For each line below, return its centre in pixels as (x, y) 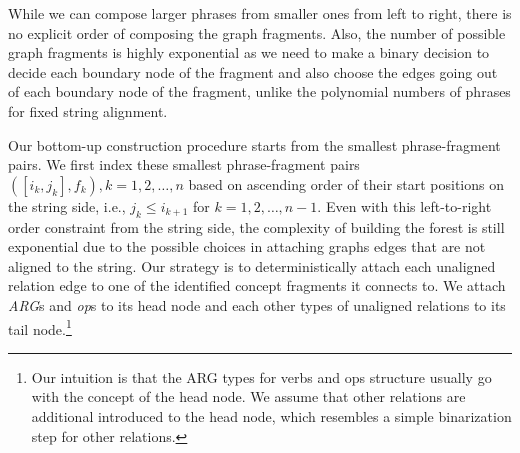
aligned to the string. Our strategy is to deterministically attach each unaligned (252, 265)
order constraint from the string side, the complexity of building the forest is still (256, 226)
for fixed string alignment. (88, 110)
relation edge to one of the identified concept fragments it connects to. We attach (257, 285)
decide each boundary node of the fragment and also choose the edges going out (253, 71)
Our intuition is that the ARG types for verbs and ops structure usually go (261, 376)
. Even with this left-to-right (404, 205)
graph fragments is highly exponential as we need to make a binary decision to (249, 52)
